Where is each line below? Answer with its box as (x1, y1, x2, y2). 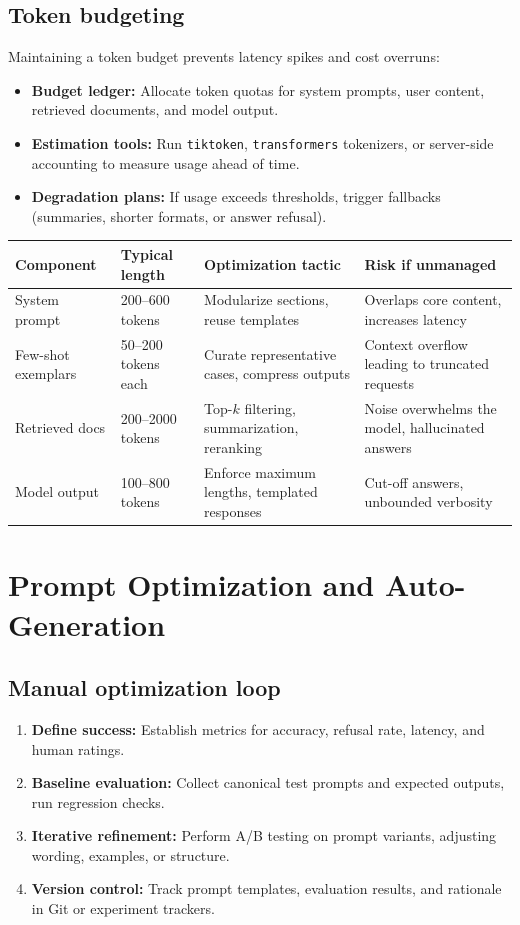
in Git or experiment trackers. (31, 898, 215, 919)
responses (204, 501, 262, 522)
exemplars (15, 363, 77, 384)
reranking (204, 437, 263, 458)
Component (15, 253, 97, 274)
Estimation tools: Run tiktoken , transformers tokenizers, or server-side (31, 132, 494, 153)
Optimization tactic (204, 253, 341, 274)
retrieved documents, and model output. (31, 99, 279, 120)
